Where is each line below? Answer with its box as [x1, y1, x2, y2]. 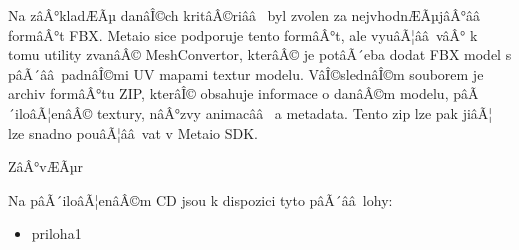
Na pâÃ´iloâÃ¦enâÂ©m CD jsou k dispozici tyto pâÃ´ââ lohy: [8, 189, 393, 210]
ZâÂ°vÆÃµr [8, 156, 84, 177]
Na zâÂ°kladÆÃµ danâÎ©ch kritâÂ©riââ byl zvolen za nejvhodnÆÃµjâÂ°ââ [8, 5, 480, 25]
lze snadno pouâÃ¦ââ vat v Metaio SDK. [8, 122, 258, 143]
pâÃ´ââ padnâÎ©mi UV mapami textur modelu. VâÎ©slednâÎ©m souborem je [8, 63, 484, 84]
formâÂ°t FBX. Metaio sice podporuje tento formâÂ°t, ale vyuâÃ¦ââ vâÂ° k [8, 24, 478, 45]
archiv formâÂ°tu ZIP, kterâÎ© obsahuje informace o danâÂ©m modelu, [8, 83, 449, 104]
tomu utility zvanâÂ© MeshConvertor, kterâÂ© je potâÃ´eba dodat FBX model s [8, 44, 512, 65]
